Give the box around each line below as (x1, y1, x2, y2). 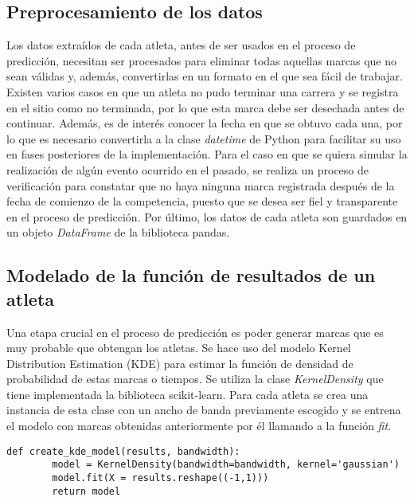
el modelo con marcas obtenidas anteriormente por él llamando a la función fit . (6, 417, 392, 434)
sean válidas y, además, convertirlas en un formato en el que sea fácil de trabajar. (6, 68, 403, 84)
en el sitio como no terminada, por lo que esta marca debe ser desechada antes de (6, 99, 404, 115)
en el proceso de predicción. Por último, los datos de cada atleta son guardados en (6, 208, 408, 225)
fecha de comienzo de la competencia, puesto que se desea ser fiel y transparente (6, 193, 398, 209)
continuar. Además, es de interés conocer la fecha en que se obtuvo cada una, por (6, 115, 403, 131)
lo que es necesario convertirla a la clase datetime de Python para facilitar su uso (6, 130, 401, 147)
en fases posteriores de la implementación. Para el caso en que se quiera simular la (6, 146, 408, 162)
